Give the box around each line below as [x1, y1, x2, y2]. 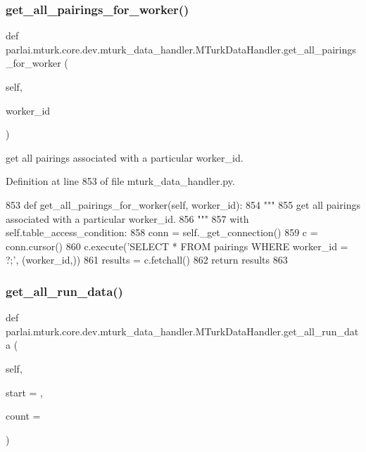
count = [6, 408, 41, 423]
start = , [6, 385, 44, 399]
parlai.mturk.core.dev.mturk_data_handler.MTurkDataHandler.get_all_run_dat [6, 323, 359, 338]
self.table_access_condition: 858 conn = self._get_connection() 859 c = [6, 225, 318, 240]
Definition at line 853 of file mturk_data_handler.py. [6, 174, 235, 188]
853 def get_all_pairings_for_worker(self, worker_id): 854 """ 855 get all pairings [6, 197, 360, 212]
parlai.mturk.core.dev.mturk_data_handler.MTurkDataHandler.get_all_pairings [6, 41, 356, 56]
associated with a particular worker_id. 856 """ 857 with [6, 211, 249, 226]
